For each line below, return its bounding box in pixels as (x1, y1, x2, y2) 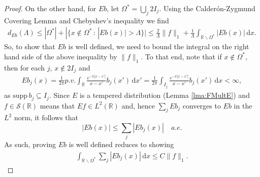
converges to (182, 100, 221, 111)
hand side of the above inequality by (4, 51, 117, 61)
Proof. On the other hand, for (4, 3, 96, 13)
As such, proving (4, 139, 56, 150)
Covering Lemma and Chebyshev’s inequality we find (4, 15, 169, 25)
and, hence (121, 100, 155, 111)
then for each (4, 62, 45, 73)
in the (234, 100, 252, 111)
